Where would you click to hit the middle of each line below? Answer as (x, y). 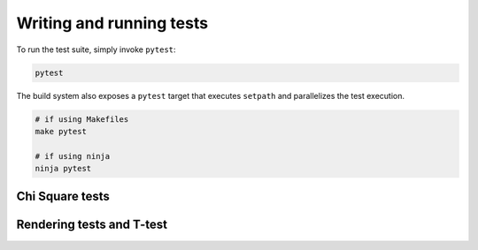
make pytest (61, 131)
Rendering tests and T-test (92, 225)
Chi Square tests (63, 197)
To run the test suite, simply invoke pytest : (96, 49)
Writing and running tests (112, 23)
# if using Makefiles (82, 119)
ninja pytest (63, 169)
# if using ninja (73, 156)
